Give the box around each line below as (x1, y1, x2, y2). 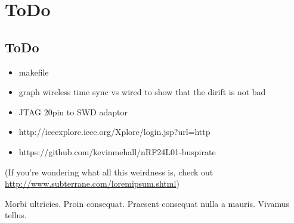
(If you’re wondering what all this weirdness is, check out (5, 165, 213, 178)
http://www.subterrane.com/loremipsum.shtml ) (5, 177, 180, 190)
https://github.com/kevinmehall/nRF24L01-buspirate (18, 145, 216, 158)
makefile (18, 65, 49, 78)
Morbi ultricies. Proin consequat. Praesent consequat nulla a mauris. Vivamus (5, 197, 290, 209)
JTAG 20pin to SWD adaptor (18, 105, 128, 118)
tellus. (5, 209, 27, 221)
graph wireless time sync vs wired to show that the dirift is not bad (18, 86, 266, 98)
